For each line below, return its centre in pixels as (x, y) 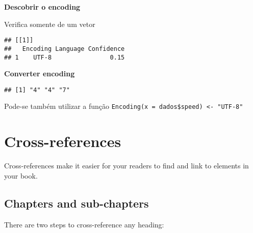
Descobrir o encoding (42, 7)
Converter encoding (40, 74)
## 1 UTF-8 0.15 (65, 57)
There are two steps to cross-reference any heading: (84, 224)
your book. (21, 175)
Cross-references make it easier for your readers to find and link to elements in (127, 166)
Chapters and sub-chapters (77, 203)
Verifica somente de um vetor (50, 24)
